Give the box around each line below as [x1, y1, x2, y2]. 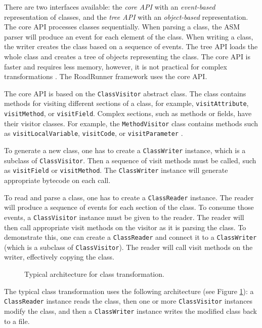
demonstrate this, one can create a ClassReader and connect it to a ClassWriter [4, 232, 257, 242]
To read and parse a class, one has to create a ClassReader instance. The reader [4, 192, 254, 202]
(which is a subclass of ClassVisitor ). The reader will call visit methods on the [4, 241, 253, 252]
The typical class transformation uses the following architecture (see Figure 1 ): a [4, 285, 254, 296]
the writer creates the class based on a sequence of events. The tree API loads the [4, 41, 258, 52]
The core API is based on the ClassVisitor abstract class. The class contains [4, 88, 246, 98]
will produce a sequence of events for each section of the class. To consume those [4, 202, 254, 212]
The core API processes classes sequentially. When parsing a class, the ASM [4, 21, 240, 32]
